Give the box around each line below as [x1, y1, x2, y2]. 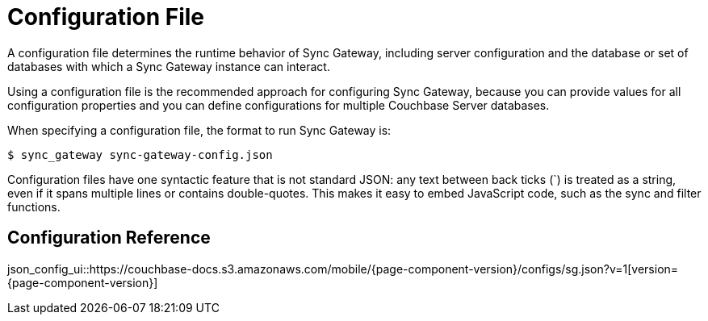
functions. [7, 199, 61, 214]
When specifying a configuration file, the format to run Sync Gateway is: [7, 123, 392, 137]
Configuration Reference [7, 227, 211, 248]
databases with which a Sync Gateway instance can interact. [7, 59, 330, 73]
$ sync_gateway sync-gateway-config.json [7, 148, 273, 161]
